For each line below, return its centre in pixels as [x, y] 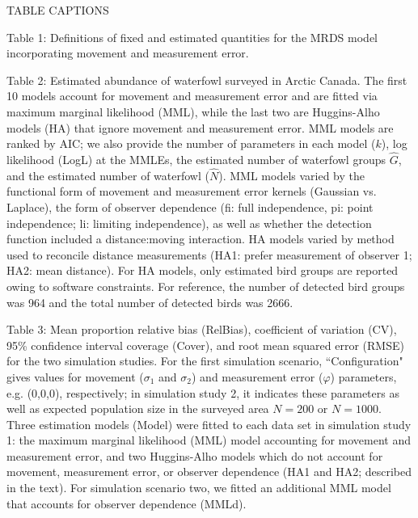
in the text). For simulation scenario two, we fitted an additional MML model [199, 488]
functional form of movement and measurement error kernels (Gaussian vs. [192, 191]
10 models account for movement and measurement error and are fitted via [192, 96]
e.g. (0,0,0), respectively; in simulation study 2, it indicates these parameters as [203, 392]
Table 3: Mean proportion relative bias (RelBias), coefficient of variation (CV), [202, 329]
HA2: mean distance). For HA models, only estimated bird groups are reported [203, 270]
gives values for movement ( [75, 376]
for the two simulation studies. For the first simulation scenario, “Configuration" [205, 361]
